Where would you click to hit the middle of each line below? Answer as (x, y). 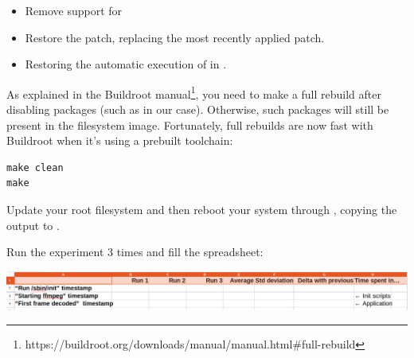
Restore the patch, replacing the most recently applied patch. (175, 37)
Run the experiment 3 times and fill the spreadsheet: (135, 252)
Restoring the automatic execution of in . (126, 64)
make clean (35, 167)
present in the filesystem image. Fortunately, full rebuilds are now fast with (190, 125)
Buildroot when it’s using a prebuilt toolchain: (120, 140)
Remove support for (74, 10)
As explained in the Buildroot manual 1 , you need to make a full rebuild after (194, 92)
